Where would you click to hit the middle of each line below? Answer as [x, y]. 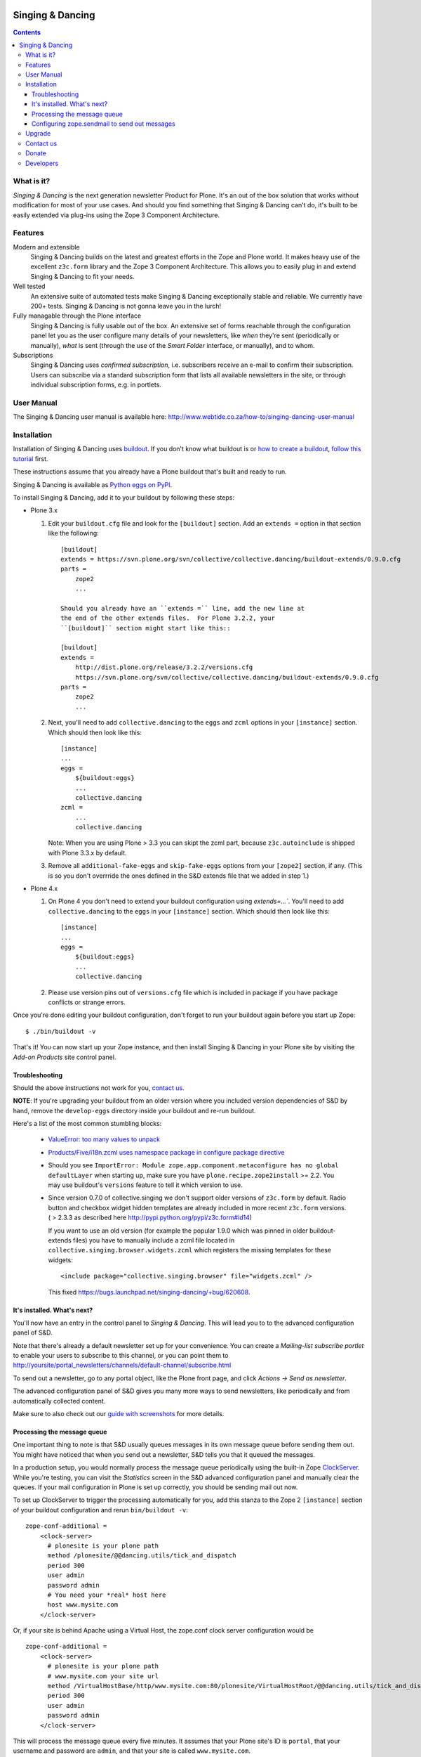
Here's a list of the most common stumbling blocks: [87, 1124]
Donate [36, 153]
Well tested [29, 286]
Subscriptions [33, 355]
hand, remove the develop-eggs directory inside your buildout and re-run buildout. [134, 1110]
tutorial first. [31, 459]
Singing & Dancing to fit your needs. [82, 276]
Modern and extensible [46, 247]
